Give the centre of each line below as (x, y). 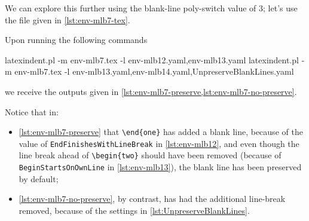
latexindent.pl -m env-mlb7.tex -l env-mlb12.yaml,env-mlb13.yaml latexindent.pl (152, 59)
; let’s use (280, 8)
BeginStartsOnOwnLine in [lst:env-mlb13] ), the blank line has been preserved (160, 167)
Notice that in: (32, 111)
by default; (39, 178)
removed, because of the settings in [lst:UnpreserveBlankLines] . (134, 210)
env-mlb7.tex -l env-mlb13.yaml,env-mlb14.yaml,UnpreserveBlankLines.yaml (154, 71)
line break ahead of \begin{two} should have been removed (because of (150, 155)
